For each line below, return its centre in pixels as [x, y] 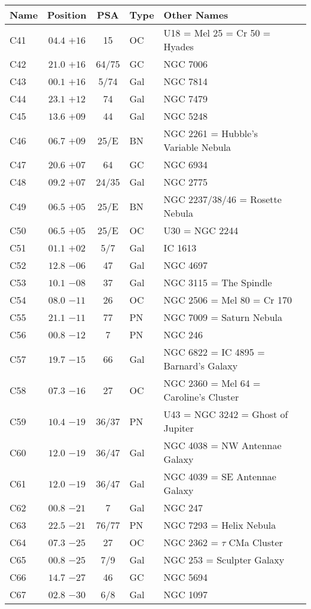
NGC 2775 [186, 182]
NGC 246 [183, 334]
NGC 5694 [186, 577]
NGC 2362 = [191, 542]
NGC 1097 [186, 594]
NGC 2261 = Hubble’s [211, 133]
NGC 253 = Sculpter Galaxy [224, 560]
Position [67, 15]
